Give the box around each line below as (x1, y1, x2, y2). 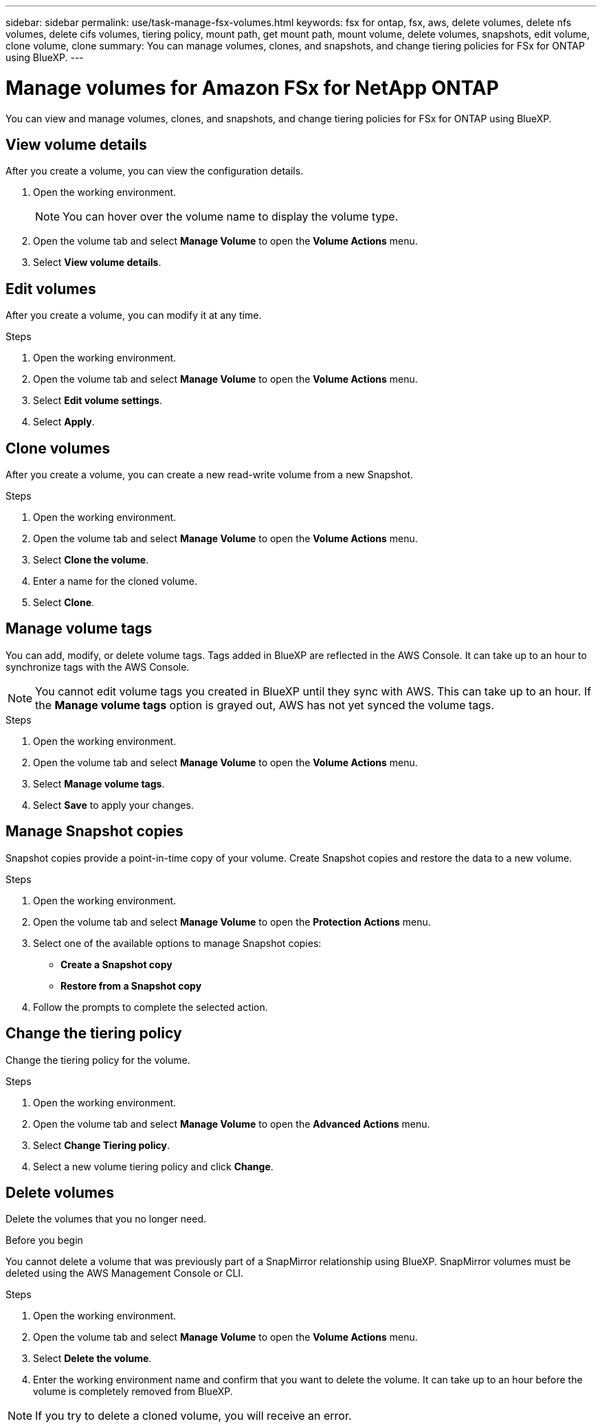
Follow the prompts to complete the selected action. (33, 1001, 268, 1013)
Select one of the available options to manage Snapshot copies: (33, 937, 322, 949)
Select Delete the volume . (33, 1352, 152, 1365)
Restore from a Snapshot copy (60, 979, 202, 992)
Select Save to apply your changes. (33, 799, 194, 811)
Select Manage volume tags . (33, 777, 165, 790)
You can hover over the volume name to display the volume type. (63, 210, 399, 224)
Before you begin (5, 1234, 83, 1247)
